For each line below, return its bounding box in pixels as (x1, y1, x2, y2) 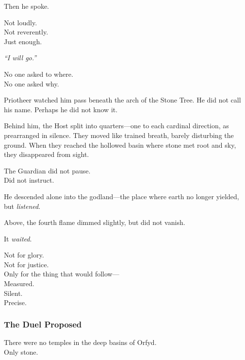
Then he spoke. (4, 1, 49, 11)
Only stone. (4, 346, 38, 357)
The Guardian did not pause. (4, 165, 91, 175)
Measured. (4, 278, 34, 289)
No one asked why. (4, 78, 59, 88)
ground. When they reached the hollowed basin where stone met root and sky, (4, 139, 236, 150)
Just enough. (4, 36, 42, 46)
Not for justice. (4, 259, 49, 269)
